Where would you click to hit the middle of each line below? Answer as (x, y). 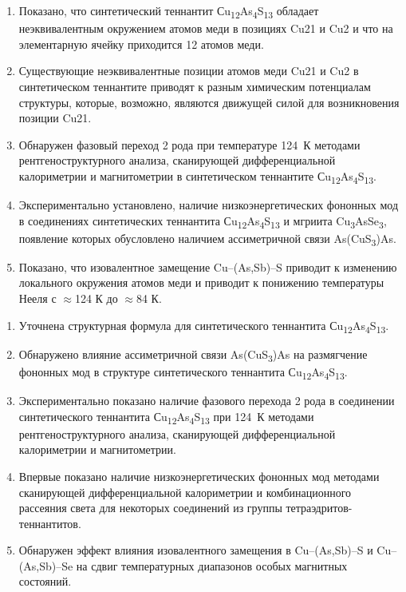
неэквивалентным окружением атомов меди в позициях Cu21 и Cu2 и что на (206, 28)
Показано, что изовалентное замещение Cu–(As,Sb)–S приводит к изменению (208, 266)
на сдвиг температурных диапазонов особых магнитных (212, 565)
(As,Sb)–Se (46, 565)
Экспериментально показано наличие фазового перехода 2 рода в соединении (207, 400)
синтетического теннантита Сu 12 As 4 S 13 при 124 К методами (166, 417)
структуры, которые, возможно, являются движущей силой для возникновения (209, 102)
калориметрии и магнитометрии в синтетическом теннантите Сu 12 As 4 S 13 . (197, 177)
